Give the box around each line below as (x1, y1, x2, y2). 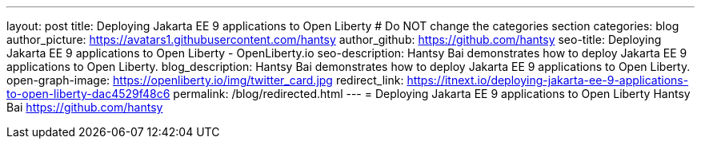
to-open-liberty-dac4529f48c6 (6, 87, 170, 100)
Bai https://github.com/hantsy (6, 100, 163, 114)
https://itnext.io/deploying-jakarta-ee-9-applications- (407, 73, 689, 87)
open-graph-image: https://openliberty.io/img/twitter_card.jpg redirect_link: (6, 73, 404, 87)
